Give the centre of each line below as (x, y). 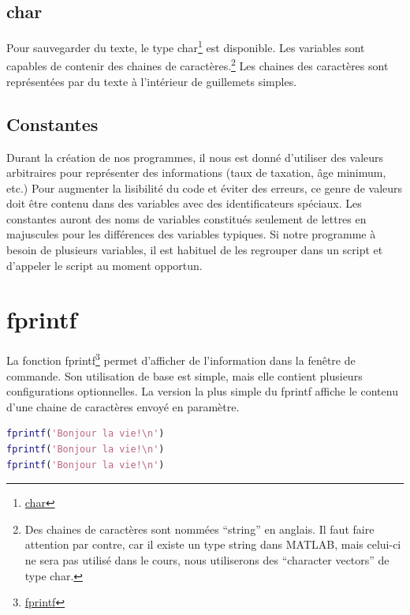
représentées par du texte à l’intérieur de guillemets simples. (152, 81)
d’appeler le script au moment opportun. (104, 265)
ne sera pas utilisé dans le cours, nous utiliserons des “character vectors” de (207, 559)
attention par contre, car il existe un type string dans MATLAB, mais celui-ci (213, 544)
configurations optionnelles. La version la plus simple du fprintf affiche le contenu (202, 391)
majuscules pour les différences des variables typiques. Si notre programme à (191, 234)
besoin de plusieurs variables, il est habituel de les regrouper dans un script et (195, 250)
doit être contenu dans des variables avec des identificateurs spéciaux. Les (184, 203)
